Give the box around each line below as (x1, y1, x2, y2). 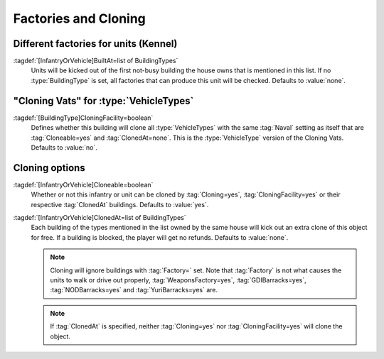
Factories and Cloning (13, 11, 146, 26)
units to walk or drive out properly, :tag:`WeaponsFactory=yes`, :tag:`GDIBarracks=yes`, (50, 275, 307, 284)
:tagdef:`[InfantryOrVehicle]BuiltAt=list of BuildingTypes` (13, 57, 178, 65)
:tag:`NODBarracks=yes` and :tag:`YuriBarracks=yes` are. (50, 286, 218, 294)
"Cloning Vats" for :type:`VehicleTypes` (13, 94, 194, 106)
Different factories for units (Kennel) (13, 38, 178, 50)
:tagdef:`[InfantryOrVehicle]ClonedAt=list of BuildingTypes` (13, 214, 186, 221)
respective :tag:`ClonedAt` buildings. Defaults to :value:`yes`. (31, 200, 209, 209)
